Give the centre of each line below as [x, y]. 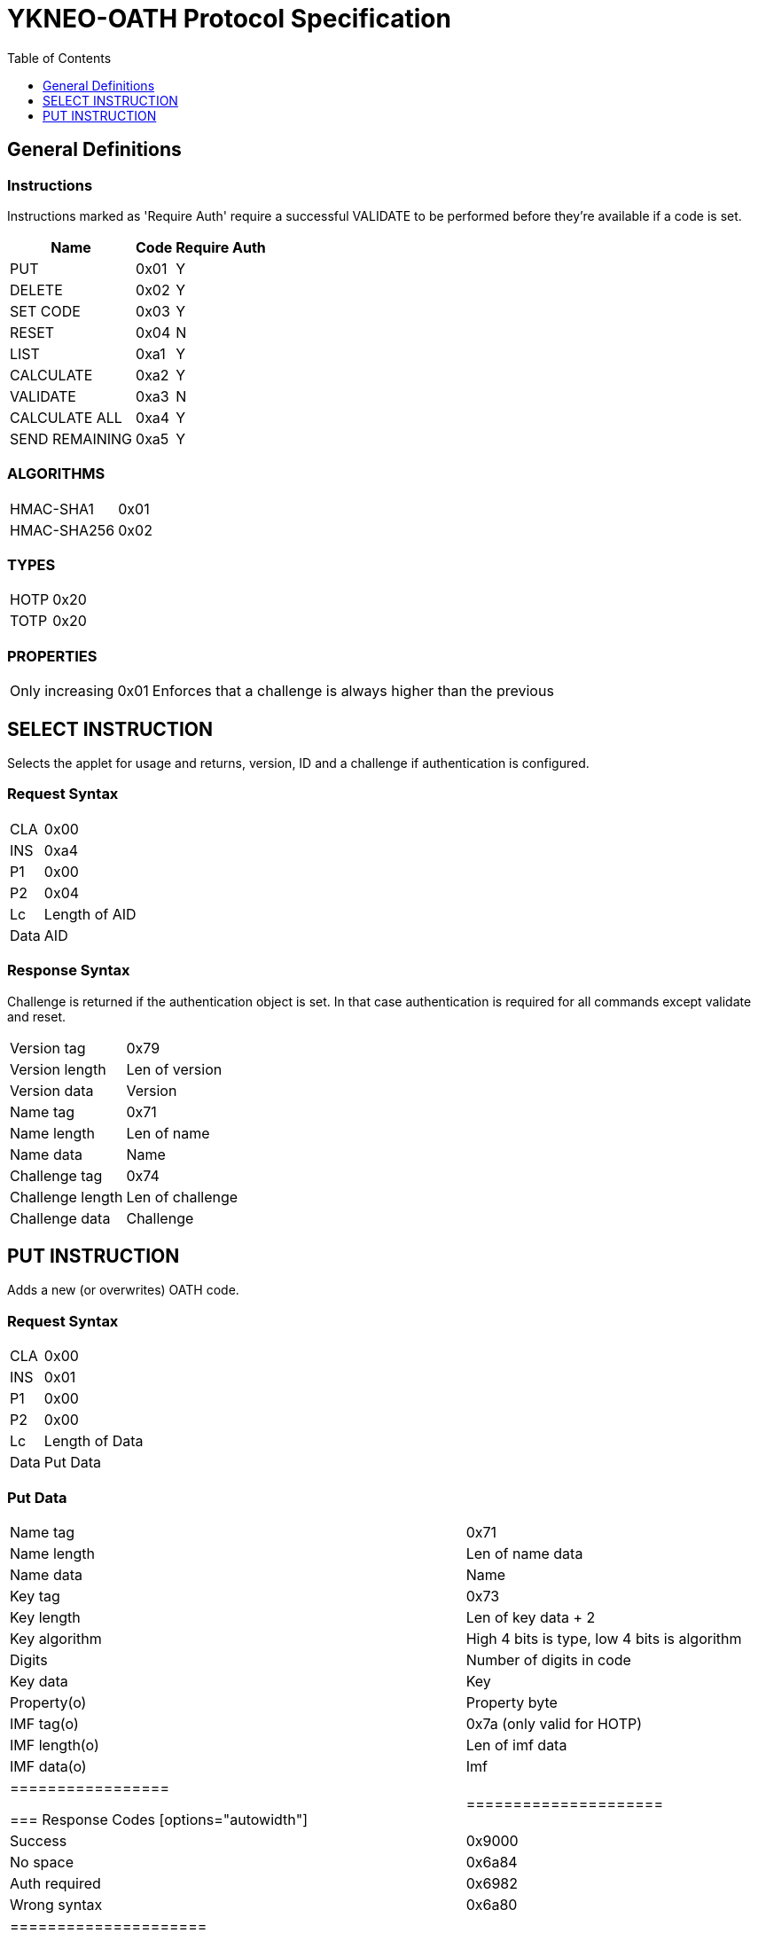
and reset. [37, 1016]
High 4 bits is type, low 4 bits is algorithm [604, 1638]
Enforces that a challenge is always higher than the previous [353, 691]
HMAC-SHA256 [63, 530]
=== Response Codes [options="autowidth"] [159, 1819]
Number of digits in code [548, 1659]
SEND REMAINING [71, 438]
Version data [52, 1090]
